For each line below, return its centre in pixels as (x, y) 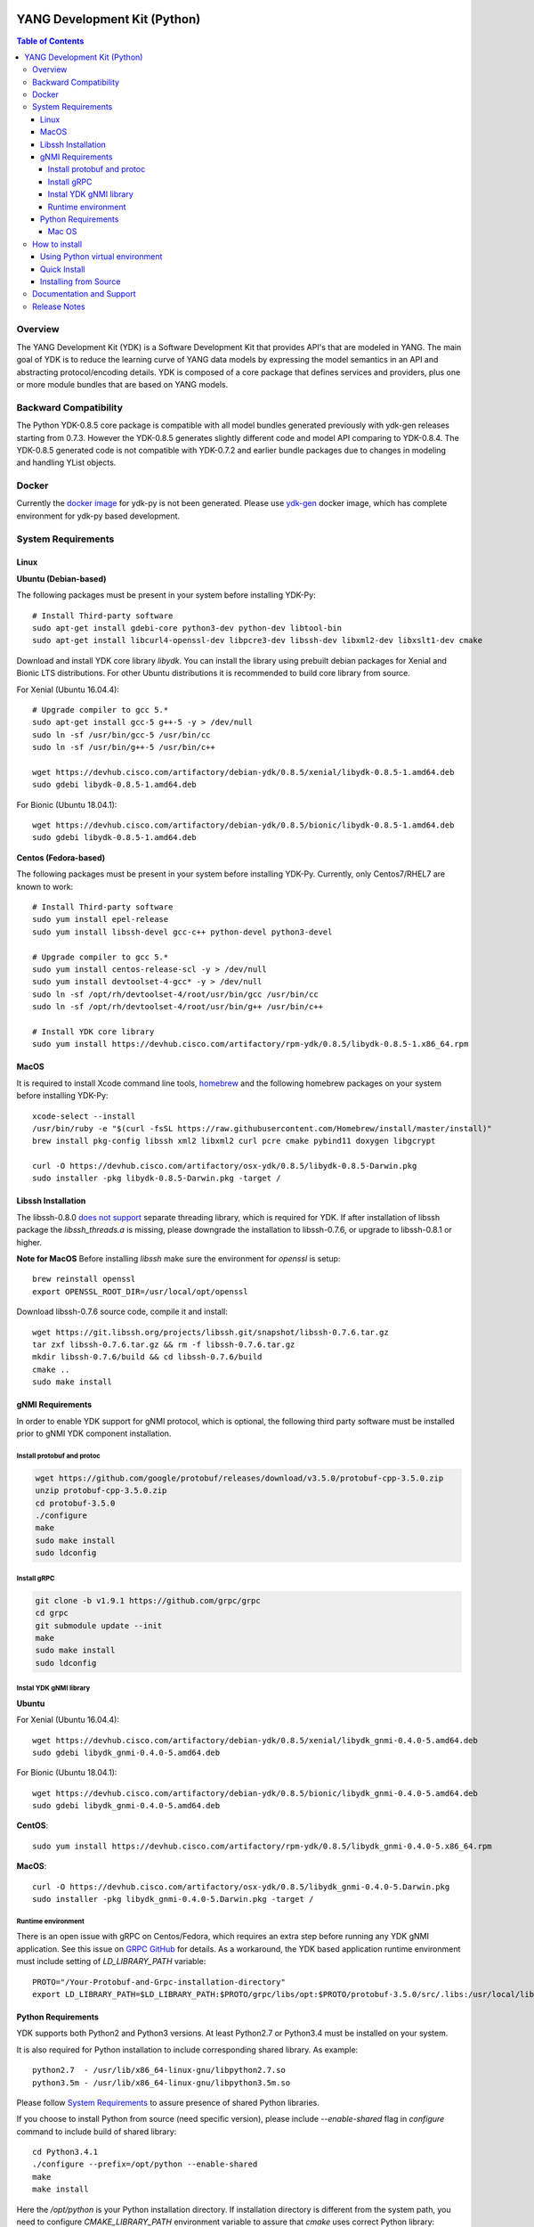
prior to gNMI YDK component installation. (94, 1433)
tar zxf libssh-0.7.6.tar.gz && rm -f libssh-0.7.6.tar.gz (164, 1344)
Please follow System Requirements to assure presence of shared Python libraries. (168, 2102)
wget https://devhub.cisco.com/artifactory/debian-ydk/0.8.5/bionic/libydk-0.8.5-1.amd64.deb (243, 825)
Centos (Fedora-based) (61, 857)
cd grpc (52, 1613)
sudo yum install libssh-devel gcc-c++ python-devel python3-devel (182, 932)
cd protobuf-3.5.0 (75, 1503)
